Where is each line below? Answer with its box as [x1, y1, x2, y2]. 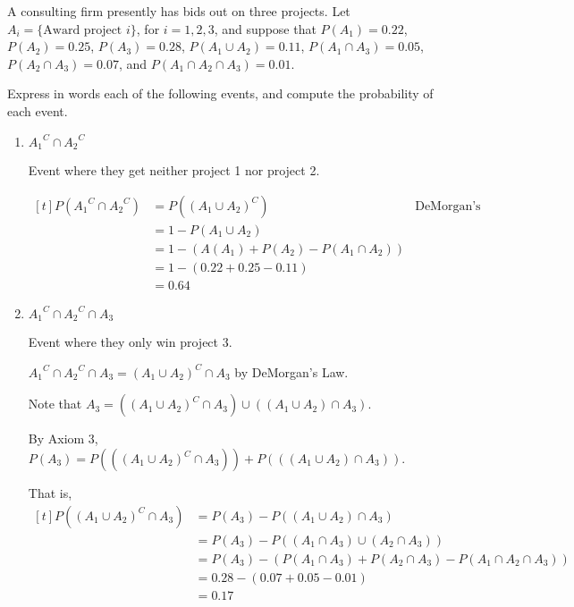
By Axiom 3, [28, 429, 98, 448]
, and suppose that [214, 19, 317, 38]
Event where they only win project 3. [28, 333, 232, 351]
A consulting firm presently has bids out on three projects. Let [7, 2, 350, 20]
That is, [28, 484, 72, 502]
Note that [28, 394, 82, 413]
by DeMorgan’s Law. [234, 362, 349, 381]
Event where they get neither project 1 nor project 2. [28, 161, 320, 180]
